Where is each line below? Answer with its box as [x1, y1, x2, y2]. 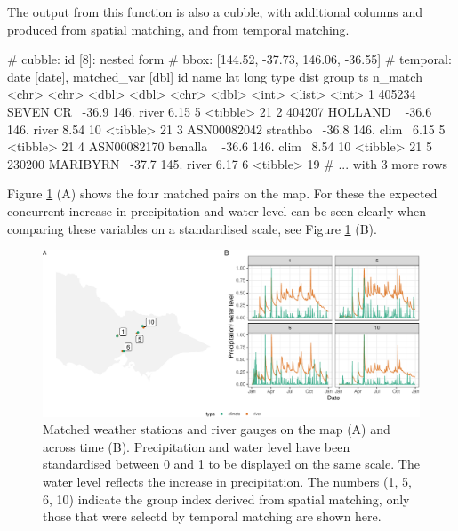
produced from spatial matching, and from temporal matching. [7, 20, 350, 38]
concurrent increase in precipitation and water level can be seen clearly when [7, 201, 426, 220]
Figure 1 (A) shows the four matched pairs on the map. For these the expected [7, 184, 438, 203]
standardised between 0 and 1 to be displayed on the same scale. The [43, 455, 420, 473]
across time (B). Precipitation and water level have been [43, 437, 350, 455]
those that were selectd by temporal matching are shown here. [43, 507, 382, 526]
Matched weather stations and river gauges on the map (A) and [43, 420, 390, 438]
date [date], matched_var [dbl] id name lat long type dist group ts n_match [7, 67, 422, 85]
